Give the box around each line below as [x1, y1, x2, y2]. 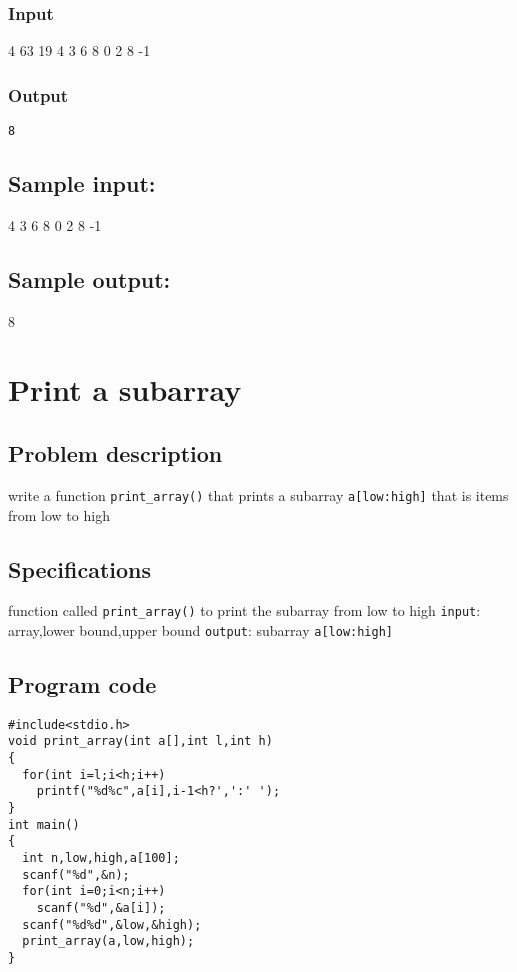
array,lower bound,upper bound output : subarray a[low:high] [8, 619, 393, 640]
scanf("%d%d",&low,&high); [22, 917, 202, 932]
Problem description [8, 438, 223, 469]
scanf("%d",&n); [22, 867, 130, 882]
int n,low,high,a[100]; [22, 851, 180, 866]
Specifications [8, 553, 152, 584]
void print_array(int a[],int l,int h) [8, 734, 273, 749]
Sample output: [8, 263, 171, 294]
